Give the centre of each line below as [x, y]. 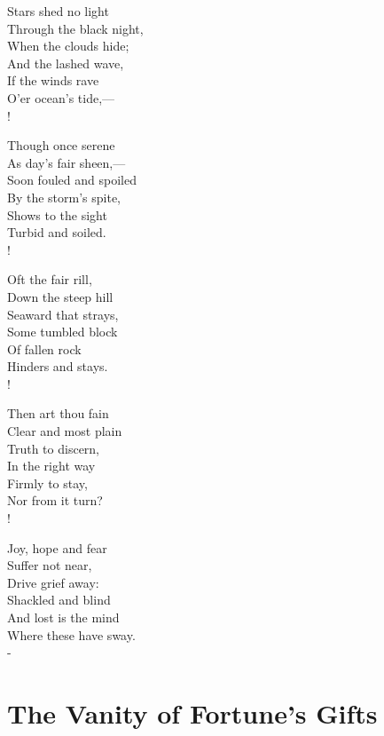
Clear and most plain [65, 431]
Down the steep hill [60, 296]
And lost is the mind [63, 617]
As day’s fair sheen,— [67, 162]
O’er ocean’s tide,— [61, 97]
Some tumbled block [63, 332]
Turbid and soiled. [57, 232]
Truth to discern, [54, 448]
